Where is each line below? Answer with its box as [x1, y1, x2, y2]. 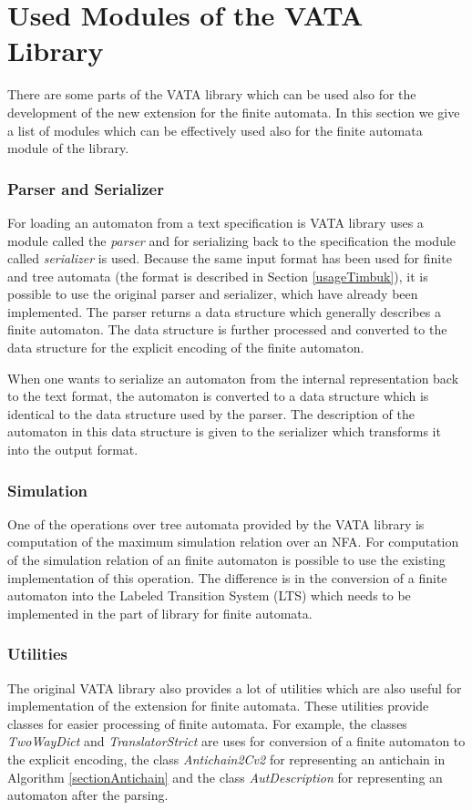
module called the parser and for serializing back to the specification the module [7, 231, 457, 250]
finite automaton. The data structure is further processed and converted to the [7, 320, 447, 339]
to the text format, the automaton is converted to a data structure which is [7, 386, 429, 405]
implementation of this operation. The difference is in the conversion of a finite [7, 568, 447, 587]
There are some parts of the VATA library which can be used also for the [7, 85, 416, 104]
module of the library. [7, 138, 129, 158]
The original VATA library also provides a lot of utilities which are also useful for [7, 678, 462, 697]
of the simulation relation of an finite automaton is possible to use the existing [7, 550, 446, 569]
